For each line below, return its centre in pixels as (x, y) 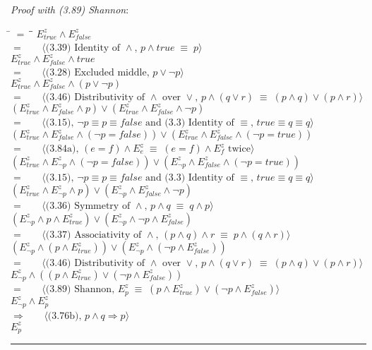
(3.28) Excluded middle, (97, 72)
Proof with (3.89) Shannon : (70, 9)
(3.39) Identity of (83, 48)
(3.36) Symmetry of (88, 206)
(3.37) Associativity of (94, 235)
